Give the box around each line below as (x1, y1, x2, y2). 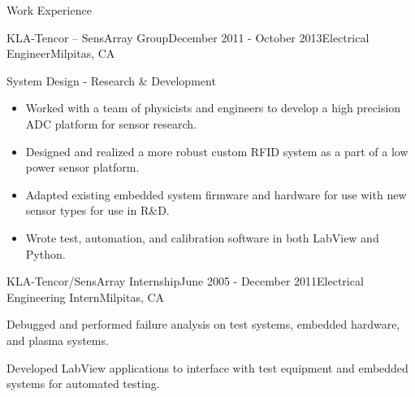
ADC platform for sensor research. (25, 115, 197, 132)
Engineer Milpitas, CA (6, 45, 115, 62)
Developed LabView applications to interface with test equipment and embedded (6, 359, 409, 376)
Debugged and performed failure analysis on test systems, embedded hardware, (6, 316, 400, 333)
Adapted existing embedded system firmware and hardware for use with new (25, 185, 407, 203)
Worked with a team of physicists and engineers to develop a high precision (25, 99, 401, 116)
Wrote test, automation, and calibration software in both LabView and (25, 229, 379, 246)
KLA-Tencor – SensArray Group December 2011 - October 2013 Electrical (6, 28, 370, 46)
